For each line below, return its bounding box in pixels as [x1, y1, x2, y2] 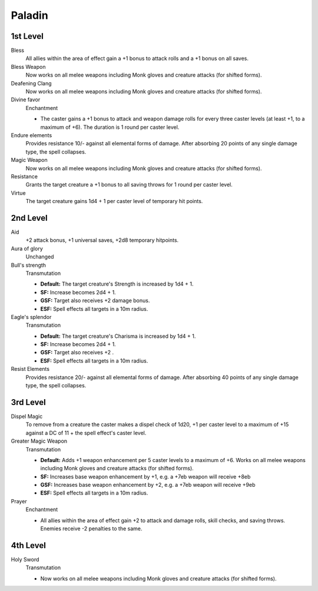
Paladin [11, 9, 48, 22]
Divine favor [11, 96, 41, 103]
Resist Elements [11, 366, 50, 373]
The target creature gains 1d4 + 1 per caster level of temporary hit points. [25, 198, 203, 205]
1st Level [11, 31, 44, 41]
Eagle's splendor [11, 313, 52, 320]
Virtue [11, 189, 26, 197]
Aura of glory [11, 245, 44, 252]
